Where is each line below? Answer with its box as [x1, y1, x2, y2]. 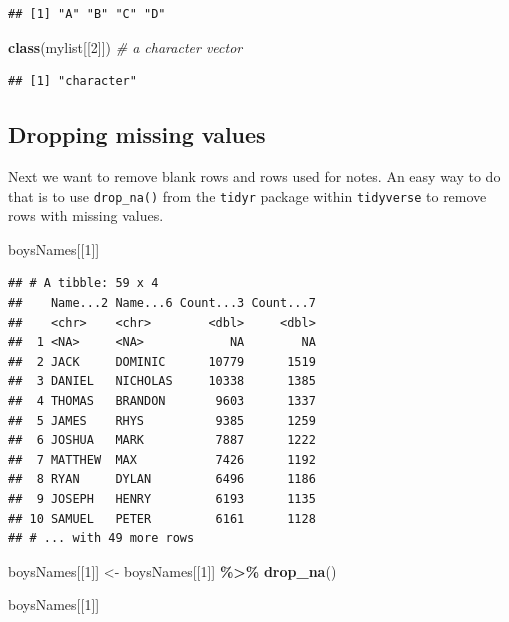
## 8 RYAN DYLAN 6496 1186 [8, 472, 316, 487]
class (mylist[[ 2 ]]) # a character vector [8, 36, 243, 57]
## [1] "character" [8, 74, 137, 89]
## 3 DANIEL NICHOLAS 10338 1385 [8, 374, 316, 389]
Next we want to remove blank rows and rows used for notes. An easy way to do [8, 165, 501, 186]
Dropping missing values [8, 119, 266, 150]
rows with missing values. [8, 205, 164, 226]
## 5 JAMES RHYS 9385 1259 [8, 413, 316, 428]
